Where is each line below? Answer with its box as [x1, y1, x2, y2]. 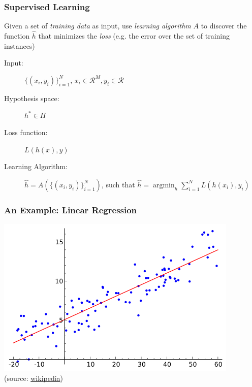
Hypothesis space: [4, 92, 59, 103]
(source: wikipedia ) [4, 372, 64, 383]
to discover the [201, 20, 247, 31]
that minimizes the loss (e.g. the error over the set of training [38, 30, 230, 41]
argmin [152, 181, 175, 189]
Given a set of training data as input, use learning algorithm [4, 20, 191, 31]
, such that [101, 179, 135, 189]
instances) [4, 40, 35, 51]
